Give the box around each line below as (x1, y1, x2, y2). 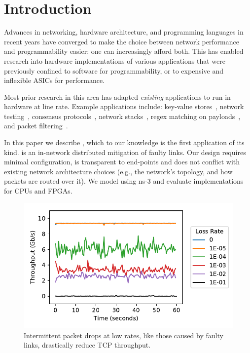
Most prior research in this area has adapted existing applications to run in (4, 91, 231, 102)
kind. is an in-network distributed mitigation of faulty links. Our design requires (4, 147, 246, 157)
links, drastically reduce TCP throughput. (24, 340, 151, 350)
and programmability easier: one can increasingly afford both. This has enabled (4, 46, 244, 56)
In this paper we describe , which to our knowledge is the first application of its (4, 137, 245, 148)
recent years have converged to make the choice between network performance (4, 36, 239, 46)
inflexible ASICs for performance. (4, 75, 105, 85)
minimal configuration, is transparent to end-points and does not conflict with (4, 157, 240, 167)
